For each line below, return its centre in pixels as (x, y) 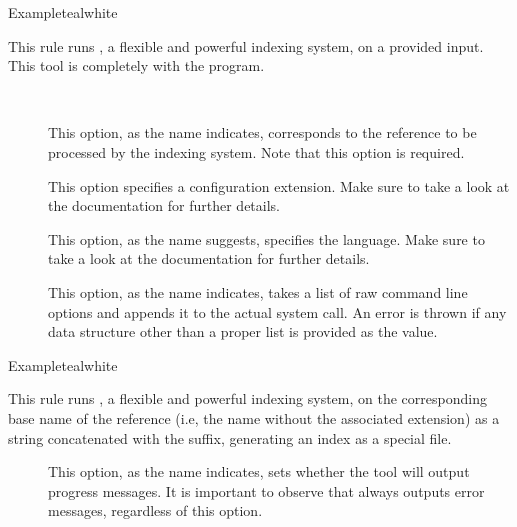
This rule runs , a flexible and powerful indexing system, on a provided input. (246, 45)
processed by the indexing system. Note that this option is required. (256, 151)
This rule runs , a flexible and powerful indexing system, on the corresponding (247, 398)
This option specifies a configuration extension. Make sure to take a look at (279, 185)
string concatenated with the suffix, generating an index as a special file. (230, 437)
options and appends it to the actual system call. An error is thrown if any (277, 311)
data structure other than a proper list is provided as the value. (243, 331)
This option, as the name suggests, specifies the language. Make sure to (266, 238)
